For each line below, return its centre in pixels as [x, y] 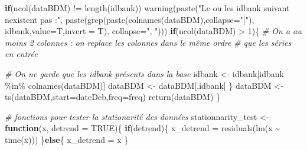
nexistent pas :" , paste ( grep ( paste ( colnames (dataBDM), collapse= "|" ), [130, 19]
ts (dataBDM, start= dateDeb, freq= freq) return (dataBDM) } [113, 97]
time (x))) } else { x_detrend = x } [67, 139]
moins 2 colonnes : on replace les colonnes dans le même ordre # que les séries [148, 42]
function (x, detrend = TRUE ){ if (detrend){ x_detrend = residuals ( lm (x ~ [143, 128]
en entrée [21, 54]
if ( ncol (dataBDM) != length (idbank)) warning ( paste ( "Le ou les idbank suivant [147, 8]
